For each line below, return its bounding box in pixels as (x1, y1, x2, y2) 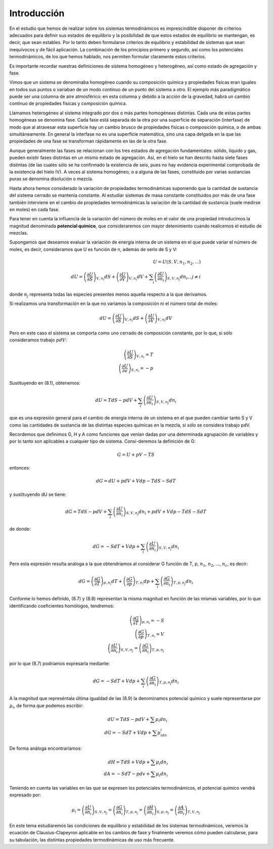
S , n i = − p (131, 365, 154, 373)
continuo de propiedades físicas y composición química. (9, 100, 127, 106)
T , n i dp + (135, 578, 155, 586)
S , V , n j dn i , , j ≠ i (167, 274, 201, 281)
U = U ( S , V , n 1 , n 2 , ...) (153, 259, 201, 266)
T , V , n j (187, 809, 201, 815)
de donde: (9, 526, 31, 532)
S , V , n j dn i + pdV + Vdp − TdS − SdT (126, 509, 207, 516)
